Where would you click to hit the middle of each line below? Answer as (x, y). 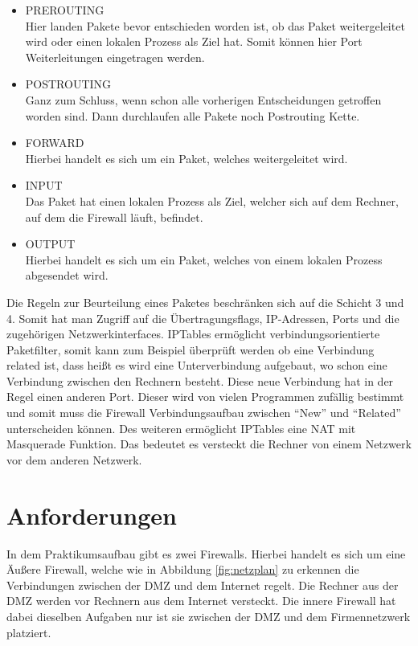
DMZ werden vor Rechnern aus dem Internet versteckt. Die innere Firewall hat (201, 601)
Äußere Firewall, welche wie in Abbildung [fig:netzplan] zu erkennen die (183, 569)
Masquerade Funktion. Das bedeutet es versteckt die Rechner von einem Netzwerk (209, 444)
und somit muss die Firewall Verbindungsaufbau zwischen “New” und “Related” (204, 413)
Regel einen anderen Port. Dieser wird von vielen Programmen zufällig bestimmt (205, 397)
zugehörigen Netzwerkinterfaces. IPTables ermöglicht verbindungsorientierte (193, 334)
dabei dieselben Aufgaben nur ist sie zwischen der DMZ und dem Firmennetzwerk (209, 616)
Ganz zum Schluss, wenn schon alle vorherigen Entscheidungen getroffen (203, 99)
